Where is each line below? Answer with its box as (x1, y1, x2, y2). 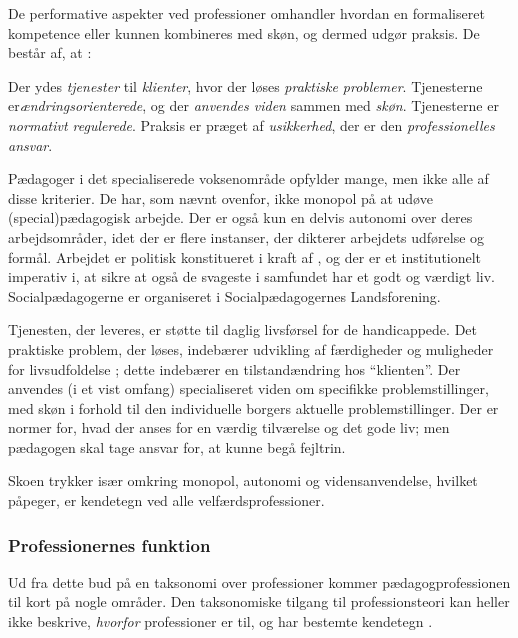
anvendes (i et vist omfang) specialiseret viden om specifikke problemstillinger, (8, 378, 489, 399)
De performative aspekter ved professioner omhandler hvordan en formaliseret (8, 3, 485, 23)
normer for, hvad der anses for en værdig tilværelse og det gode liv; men (8, 417, 450, 438)
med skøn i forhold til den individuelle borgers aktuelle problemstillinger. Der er (8, 397, 499, 418)
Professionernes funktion (8, 532, 211, 557)
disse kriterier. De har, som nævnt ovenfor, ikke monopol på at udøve (8, 187, 433, 208)
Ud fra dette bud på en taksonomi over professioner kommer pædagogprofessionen (8, 571, 511, 592)
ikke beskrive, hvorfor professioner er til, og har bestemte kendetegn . (8, 611, 433, 632)
